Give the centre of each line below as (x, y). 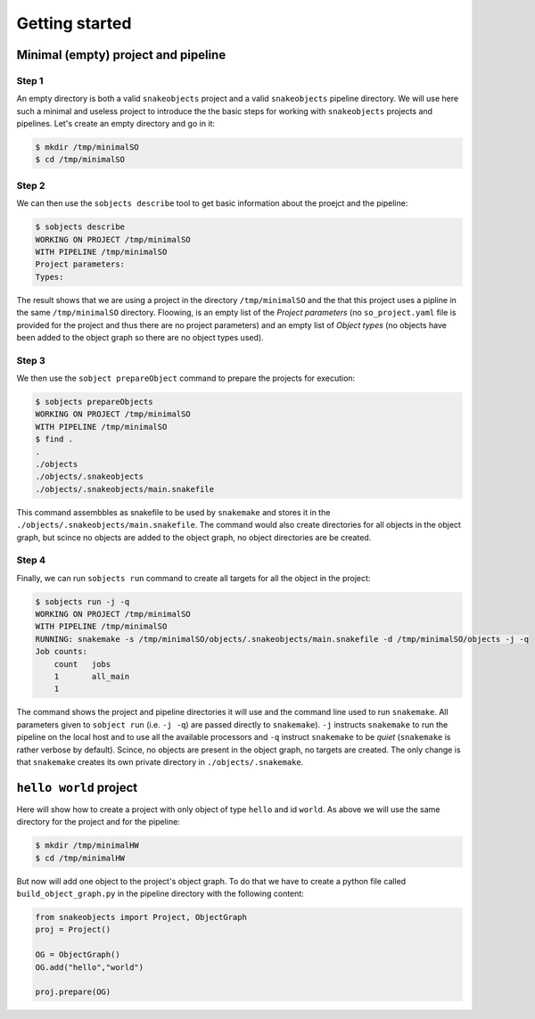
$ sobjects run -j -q (82, 601)
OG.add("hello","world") (90, 967)
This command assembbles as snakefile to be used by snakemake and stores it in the (173, 512)
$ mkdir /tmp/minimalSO (87, 148)
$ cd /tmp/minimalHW (80, 858)
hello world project (77, 788)
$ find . (54, 440)
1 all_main (92, 676)
